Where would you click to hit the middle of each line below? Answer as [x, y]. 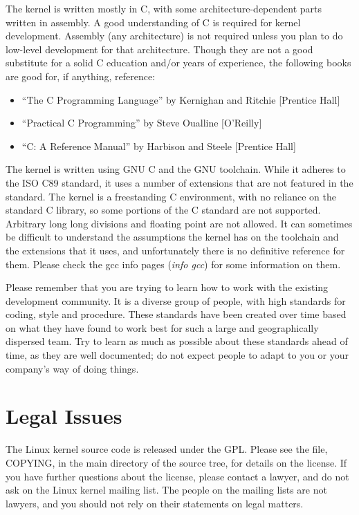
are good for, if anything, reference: [81, 76]
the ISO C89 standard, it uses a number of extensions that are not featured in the [179, 182]
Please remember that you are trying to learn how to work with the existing [167, 287]
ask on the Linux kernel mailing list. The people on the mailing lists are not [166, 490]
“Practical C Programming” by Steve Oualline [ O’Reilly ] [142, 123]
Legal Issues [64, 416]
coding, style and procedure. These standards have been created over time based [176, 314]
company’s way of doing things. [72, 368]
